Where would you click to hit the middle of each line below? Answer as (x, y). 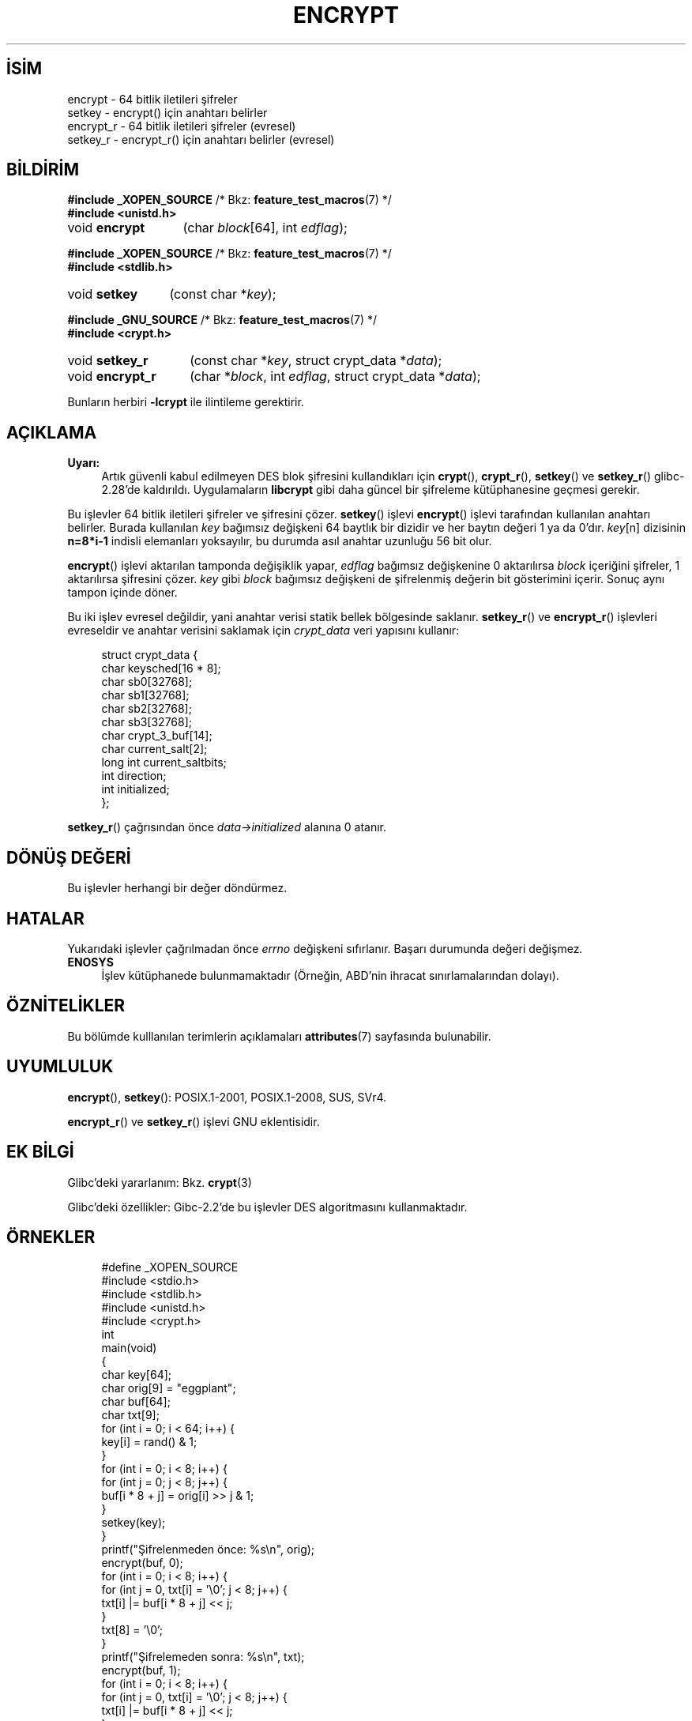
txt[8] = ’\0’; (132, 1630)
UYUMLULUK (60, 1067)
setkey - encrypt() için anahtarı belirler (167, 112)
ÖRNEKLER (51, 1237)
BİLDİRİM (43, 170)
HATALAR (45, 918)
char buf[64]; (136, 1402)
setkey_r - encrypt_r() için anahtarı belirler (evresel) (201, 139)
